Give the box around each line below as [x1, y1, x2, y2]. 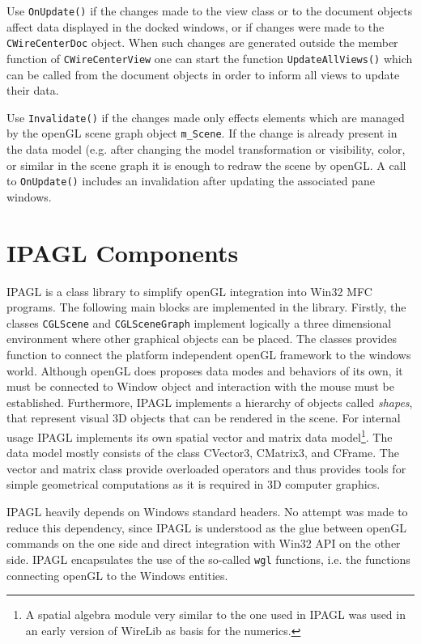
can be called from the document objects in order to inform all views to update [6, 66, 400, 83]
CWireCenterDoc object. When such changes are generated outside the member [6, 34, 398, 51]
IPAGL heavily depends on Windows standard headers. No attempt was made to [6, 503, 408, 520]
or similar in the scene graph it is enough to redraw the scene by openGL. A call [6, 156, 406, 173]
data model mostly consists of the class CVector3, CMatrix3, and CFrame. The [6, 444, 399, 461]
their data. [6, 82, 59, 99]
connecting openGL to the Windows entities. [6, 566, 228, 583]
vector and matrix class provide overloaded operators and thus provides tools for [6, 460, 406, 477]
